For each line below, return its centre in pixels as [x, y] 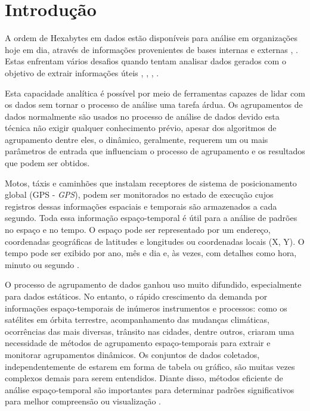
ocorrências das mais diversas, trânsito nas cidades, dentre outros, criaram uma [150, 331]
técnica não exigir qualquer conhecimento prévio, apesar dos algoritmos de [141, 128]
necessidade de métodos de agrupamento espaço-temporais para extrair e [138, 343]
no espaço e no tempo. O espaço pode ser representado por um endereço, [138, 230]
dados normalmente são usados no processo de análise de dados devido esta [142, 116]
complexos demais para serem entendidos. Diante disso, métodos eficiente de [144, 378]
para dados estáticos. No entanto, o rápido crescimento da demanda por [136, 296]
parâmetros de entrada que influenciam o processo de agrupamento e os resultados [155, 151]
